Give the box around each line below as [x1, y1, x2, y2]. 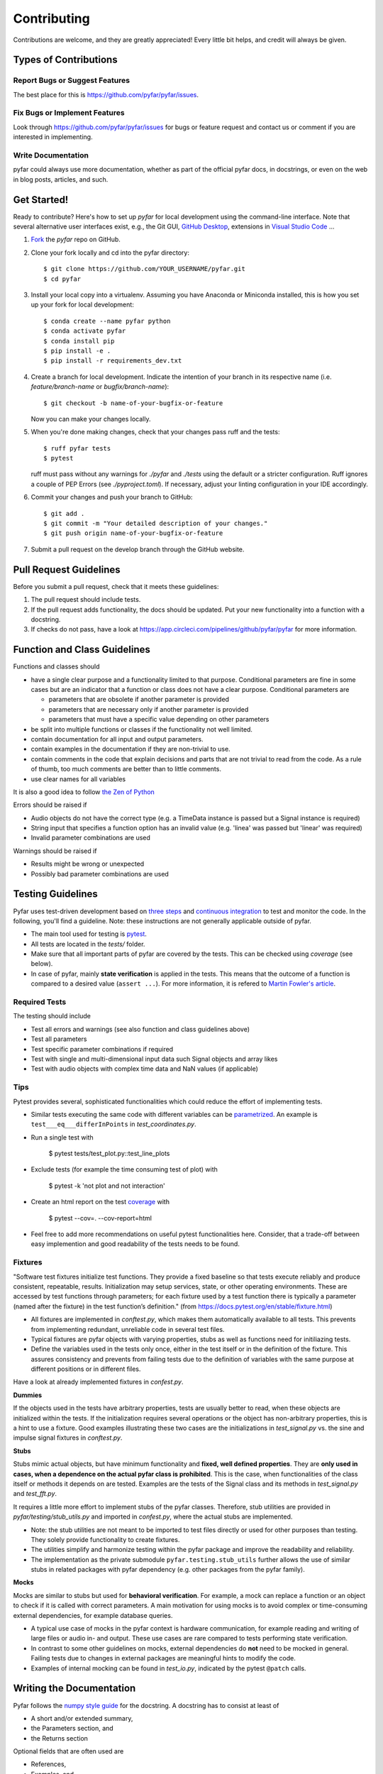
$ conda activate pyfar [43, 327, 126, 335]
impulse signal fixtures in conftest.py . [13, 1433, 123, 1442]
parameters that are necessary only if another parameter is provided [48, 705, 249, 713]
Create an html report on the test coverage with [30, 1198, 170, 1206]
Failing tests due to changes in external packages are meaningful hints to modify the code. [30, 1654, 296, 1663]
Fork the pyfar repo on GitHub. [30, 235, 121, 244]
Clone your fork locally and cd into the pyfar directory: [30, 248, 189, 257]
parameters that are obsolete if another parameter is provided [48, 695, 230, 704]
